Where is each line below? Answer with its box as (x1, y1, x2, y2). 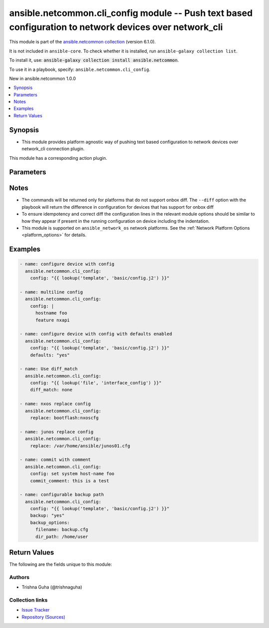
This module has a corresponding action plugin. (9, 155, 107, 161)
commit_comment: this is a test (30, 478, 110, 484)
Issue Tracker (21, 607, 50, 613)
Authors (9, 574, 30, 581)
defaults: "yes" (30, 352, 70, 358)
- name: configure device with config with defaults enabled (19, 331, 172, 337)
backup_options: (30, 520, 70, 525)
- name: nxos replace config (19, 401, 91, 407)
